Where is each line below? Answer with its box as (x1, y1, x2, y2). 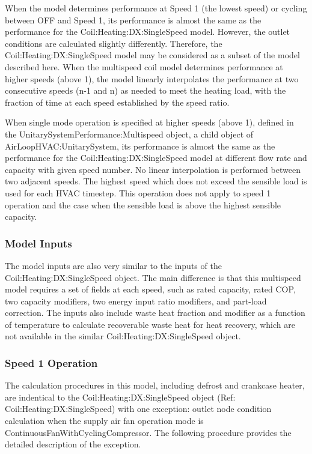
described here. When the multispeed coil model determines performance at (5, 60, 283, 73)
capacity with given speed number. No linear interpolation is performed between (5, 163, 301, 175)
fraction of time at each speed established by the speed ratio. (5, 95, 230, 108)
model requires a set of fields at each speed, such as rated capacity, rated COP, (5, 283, 296, 295)
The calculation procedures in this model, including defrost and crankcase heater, (5, 379, 305, 392)
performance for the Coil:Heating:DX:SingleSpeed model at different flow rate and (5, 151, 307, 164)
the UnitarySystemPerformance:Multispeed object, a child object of (5, 127, 254, 140)
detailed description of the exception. (5, 438, 141, 450)
